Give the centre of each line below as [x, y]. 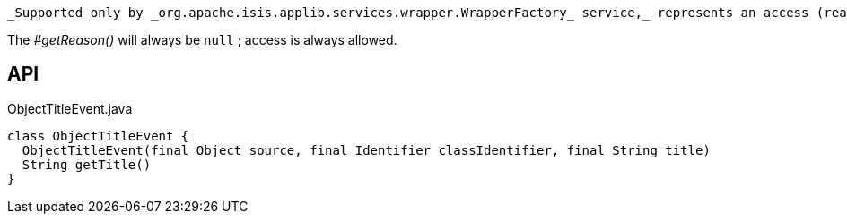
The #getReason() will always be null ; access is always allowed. [202, 40]
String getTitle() [87, 164]
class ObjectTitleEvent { [98, 136]
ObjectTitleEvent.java [70, 108]
